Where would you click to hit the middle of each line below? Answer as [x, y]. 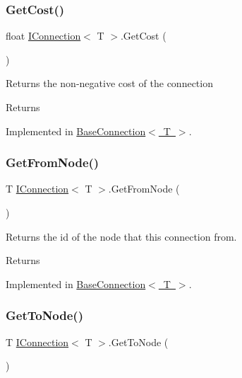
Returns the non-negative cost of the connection [109, 83]
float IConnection [43, 36]
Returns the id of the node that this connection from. [121, 236]
